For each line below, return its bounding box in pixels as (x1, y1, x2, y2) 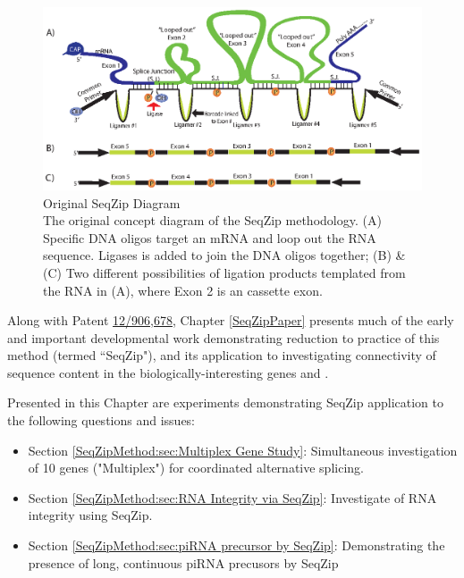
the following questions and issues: (7, 411, 195, 430)
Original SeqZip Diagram (43, 193, 181, 212)
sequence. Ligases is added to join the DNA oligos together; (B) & (43, 246, 406, 264)
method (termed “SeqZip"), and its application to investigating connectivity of (7, 346, 436, 364)
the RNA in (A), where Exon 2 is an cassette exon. (43, 281, 323, 299)
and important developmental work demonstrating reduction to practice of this (7, 328, 440, 347)
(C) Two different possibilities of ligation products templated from (43, 263, 406, 281)
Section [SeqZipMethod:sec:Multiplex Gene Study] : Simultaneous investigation (28, 440, 458, 459)
